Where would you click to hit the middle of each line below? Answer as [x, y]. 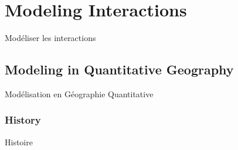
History [23, 120]
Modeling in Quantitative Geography [119, 69]
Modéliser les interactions [50, 38]
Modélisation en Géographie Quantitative [79, 93]
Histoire [19, 142]
